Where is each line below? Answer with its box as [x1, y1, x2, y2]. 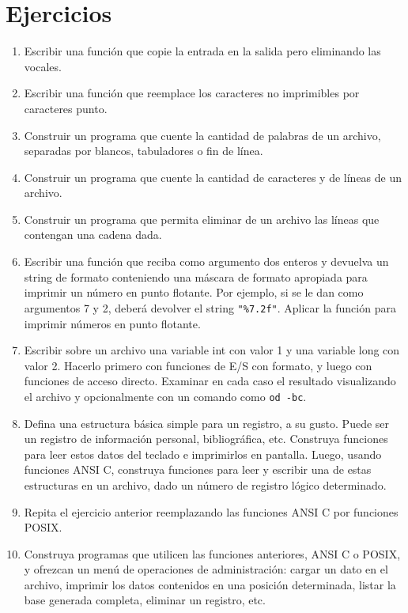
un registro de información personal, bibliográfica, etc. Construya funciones [24, 430, 388, 447]
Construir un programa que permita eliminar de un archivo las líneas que [24, 210, 380, 227]
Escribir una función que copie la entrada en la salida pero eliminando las [24, 43, 381, 59]
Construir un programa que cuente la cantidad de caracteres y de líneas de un [24, 168, 402, 185]
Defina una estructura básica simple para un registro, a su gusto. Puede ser [24, 414, 390, 431]
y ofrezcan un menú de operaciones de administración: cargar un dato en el [24, 561, 388, 577]
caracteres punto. [24, 100, 108, 116]
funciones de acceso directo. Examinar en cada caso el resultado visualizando [24, 373, 396, 389]
